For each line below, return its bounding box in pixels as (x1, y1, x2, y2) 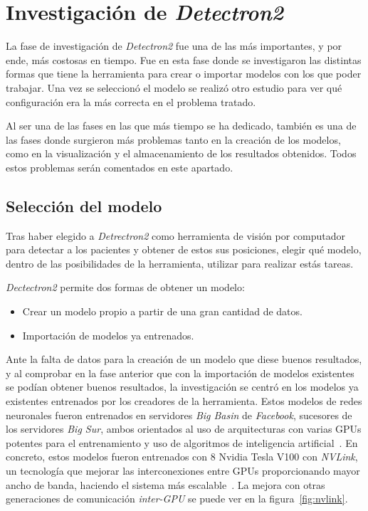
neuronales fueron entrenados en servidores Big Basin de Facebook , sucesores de (6, 407, 352, 422)
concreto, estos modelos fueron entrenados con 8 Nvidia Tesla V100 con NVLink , (6, 449, 358, 464)
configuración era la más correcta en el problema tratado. (6, 94, 256, 109)
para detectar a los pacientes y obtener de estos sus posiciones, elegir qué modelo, (6, 242, 362, 257)
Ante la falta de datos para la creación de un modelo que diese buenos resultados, (6, 352, 362, 367)
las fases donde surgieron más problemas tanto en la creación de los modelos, (6, 132, 341, 147)
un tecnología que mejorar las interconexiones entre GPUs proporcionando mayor (6, 463, 360, 478)
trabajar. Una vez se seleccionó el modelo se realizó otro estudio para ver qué (6, 80, 342, 95)
